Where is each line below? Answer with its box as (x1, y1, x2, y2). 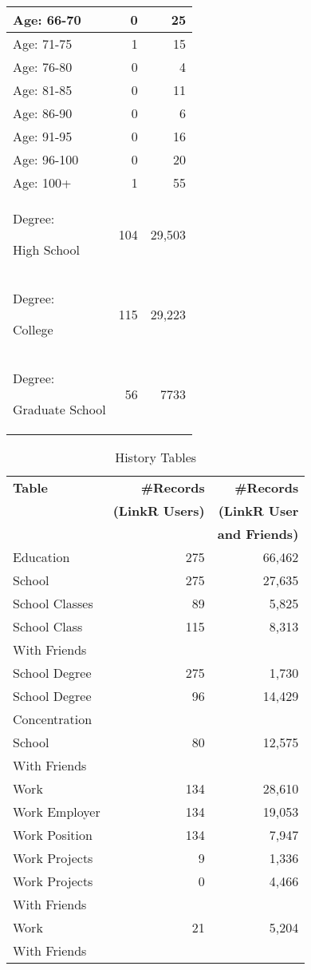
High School (13, 240, 81, 259)
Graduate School (13, 400, 106, 418)
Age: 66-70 (13, 10, 81, 29)
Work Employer (13, 802, 100, 821)
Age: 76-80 (13, 57, 73, 76)
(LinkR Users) (112, 501, 205, 520)
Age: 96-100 (13, 150, 79, 168)
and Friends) (217, 525, 299, 543)
